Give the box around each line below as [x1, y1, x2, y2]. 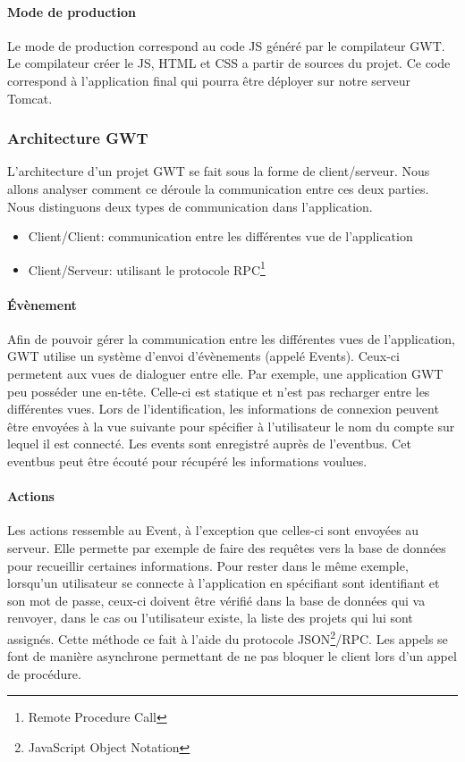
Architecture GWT [7, 127, 148, 149]
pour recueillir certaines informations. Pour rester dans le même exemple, [7, 556, 409, 574]
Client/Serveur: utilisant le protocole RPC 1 [28, 257, 266, 279]
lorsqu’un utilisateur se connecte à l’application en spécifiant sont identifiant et [7, 574, 440, 592]
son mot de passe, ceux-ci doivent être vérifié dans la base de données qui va [7, 590, 426, 609]
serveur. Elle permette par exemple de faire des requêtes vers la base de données [7, 538, 446, 557]
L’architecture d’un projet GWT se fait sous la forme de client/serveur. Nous [7, 162, 430, 180]
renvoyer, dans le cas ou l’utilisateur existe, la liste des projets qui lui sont [7, 608, 413, 627]
